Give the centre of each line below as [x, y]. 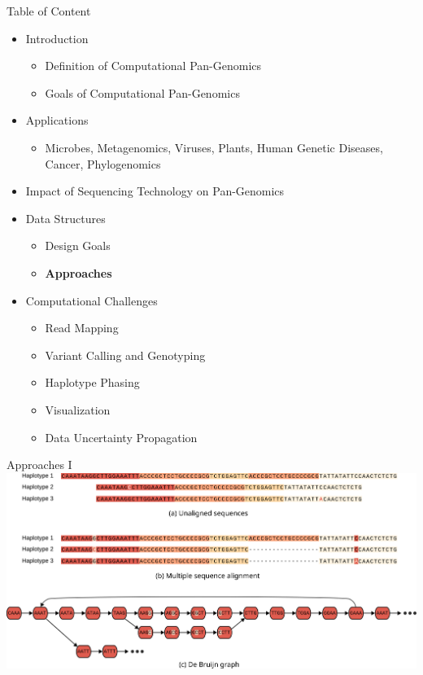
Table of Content [49, 11]
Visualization [78, 409]
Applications [57, 120]
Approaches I [39, 465]
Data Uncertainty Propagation [121, 437]
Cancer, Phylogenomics [103, 163]
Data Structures [65, 218]
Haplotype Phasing [92, 382]
